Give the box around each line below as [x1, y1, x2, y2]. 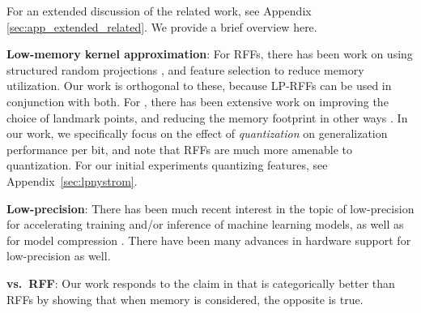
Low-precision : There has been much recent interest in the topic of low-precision [6, 199, 415, 217]
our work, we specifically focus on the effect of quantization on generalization [6, 125, 388, 142]
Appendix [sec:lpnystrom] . [6, 172, 138, 189]
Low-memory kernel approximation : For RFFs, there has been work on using [6, 45, 413, 62]
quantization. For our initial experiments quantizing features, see [6, 156, 328, 174]
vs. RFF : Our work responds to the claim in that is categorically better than [6, 274, 395, 291]
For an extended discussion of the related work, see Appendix [6, 2, 312, 19]
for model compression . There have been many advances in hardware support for [6, 231, 411, 248]
